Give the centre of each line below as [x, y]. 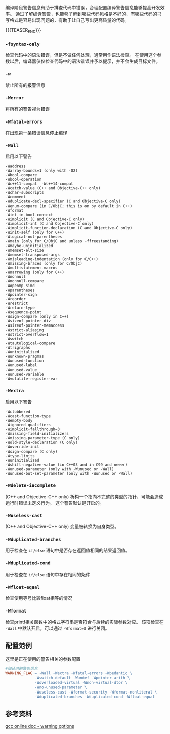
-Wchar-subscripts [25, 193]
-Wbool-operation [24, 179]
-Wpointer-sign [21, 295]
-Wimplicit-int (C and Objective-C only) [50, 224]
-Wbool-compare [21, 175]
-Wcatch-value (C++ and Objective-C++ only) [53, 188]
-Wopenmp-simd [20, 286]
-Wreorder [16, 299]
